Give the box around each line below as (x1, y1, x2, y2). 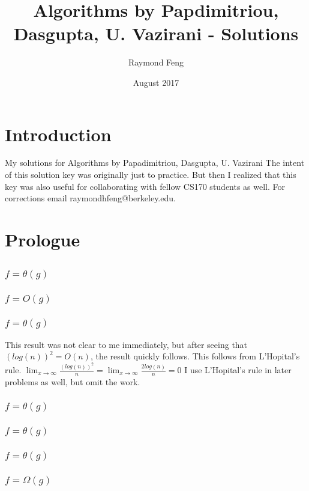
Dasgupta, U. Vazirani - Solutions (13, 21, 299, 46)
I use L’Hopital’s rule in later (184, 363, 292, 376)
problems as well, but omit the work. (5, 375, 140, 388)
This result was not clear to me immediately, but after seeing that (5, 338, 248, 350)
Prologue (5, 227, 80, 251)
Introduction (5, 121, 112, 146)
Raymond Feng (128, 56, 184, 69)
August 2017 (133, 76, 179, 88)
